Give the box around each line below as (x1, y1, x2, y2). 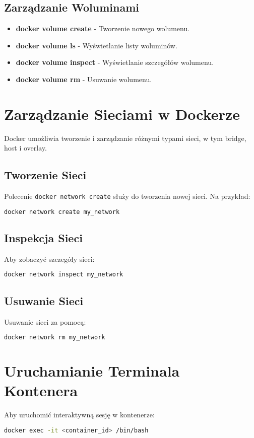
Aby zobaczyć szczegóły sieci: (4, 253, 95, 264)
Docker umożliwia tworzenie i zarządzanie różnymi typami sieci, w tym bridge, (4, 132, 246, 143)
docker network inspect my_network (4, 271, 123, 278)
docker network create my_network (4, 208, 120, 215)
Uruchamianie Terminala (4, 360, 180, 381)
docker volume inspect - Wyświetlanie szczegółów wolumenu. (16, 57, 214, 67)
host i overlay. (4, 142, 47, 153)
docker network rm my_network (4, 334, 105, 341)
